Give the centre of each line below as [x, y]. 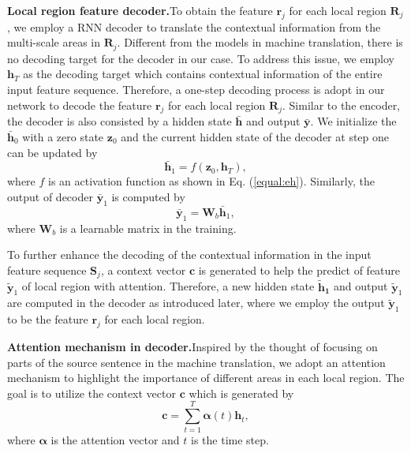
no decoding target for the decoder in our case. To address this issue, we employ [201, 58]
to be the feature [48, 319]
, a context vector [143, 270]
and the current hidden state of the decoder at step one [255, 137]
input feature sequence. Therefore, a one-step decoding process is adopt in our [196, 90]
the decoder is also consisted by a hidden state [120, 121]
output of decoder [50, 197]
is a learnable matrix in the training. [148, 228]
